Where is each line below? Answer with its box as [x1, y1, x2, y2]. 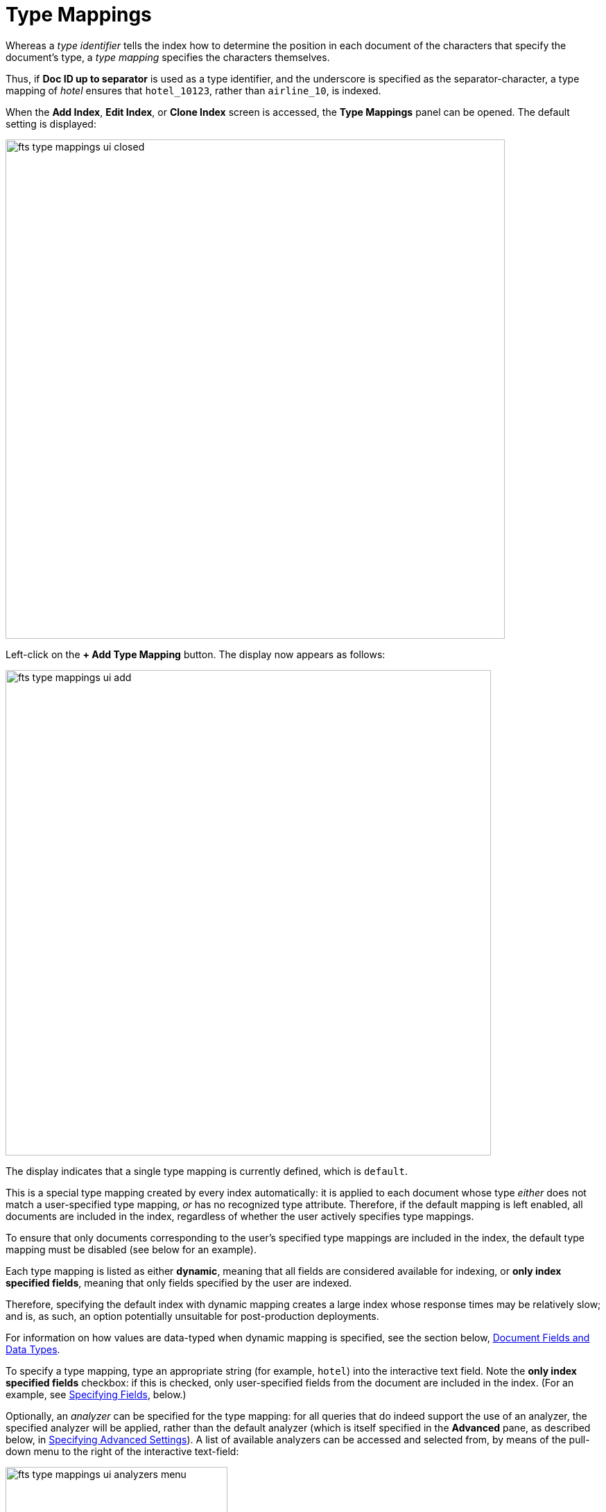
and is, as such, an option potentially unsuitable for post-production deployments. [6, 1309, 379, 1322]
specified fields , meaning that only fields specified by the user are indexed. [6, 1276, 352, 1289]
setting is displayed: [6, 117, 96, 130]
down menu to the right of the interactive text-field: [6, 1445, 239, 1457]
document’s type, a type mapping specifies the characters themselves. [6, 51, 330, 63]
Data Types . [6, 1343, 60, 1355]
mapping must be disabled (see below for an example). [6, 1243, 257, 1255]
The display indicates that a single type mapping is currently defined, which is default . [6, 1165, 408, 1177]
